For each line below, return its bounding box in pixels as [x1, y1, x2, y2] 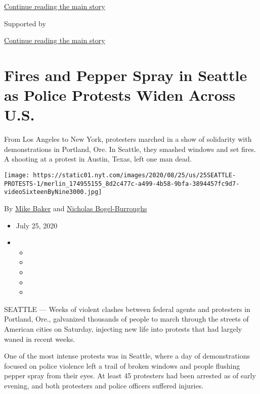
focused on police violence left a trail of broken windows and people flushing [4, 360, 240, 371]
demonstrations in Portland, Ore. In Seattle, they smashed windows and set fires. [4, 143, 256, 154]
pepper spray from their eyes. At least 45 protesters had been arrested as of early [4, 370, 256, 381]
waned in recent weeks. [4, 333, 75, 344]
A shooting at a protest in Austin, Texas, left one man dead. [4, 153, 192, 164]
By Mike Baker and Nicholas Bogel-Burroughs [4, 203, 147, 214]
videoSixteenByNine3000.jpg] [4, 188, 102, 196]
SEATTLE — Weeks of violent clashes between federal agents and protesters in [4, 303, 250, 314]
